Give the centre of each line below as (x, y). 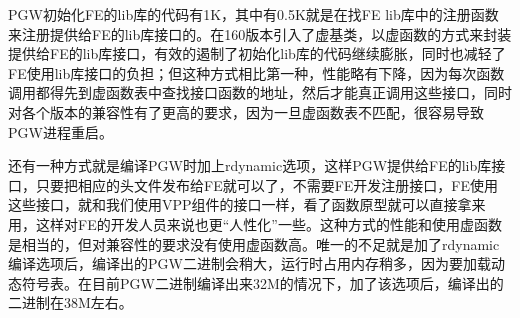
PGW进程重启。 (60, 131)
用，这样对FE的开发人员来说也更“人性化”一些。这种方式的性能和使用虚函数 (255, 223)
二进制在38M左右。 (70, 302)
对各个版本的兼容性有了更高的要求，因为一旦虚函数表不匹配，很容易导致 (246, 111)
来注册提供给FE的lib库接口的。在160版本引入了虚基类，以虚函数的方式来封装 (260, 33)
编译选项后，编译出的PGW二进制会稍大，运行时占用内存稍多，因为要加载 (249, 263)
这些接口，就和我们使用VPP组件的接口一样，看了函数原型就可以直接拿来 (247, 204)
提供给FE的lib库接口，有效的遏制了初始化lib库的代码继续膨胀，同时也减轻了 (257, 53)
